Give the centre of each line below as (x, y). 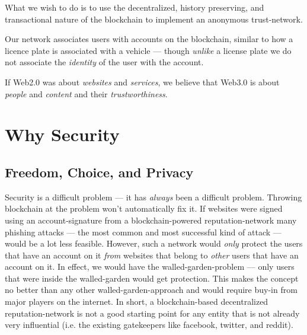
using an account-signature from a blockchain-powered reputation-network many (151, 220)
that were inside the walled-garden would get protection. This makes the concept (152, 278)
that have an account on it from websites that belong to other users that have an (152, 255)
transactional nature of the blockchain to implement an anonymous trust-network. (154, 19)
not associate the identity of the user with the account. (104, 62)
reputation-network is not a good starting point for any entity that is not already (152, 313)
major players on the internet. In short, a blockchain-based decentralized (137, 301)
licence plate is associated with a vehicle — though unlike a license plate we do (148, 50)
